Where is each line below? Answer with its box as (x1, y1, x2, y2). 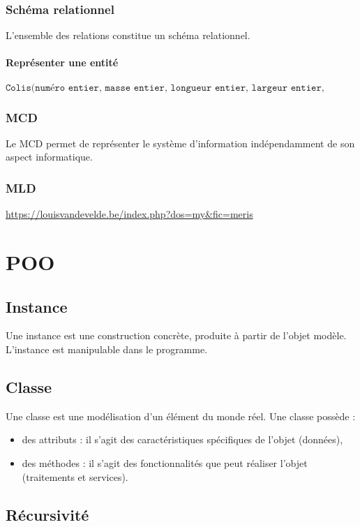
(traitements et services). (22, 469, 128, 484)
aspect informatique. (6, 149, 93, 164)
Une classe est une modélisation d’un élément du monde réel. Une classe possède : (6, 408, 356, 423)
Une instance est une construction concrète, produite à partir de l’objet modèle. (6, 328, 347, 343)
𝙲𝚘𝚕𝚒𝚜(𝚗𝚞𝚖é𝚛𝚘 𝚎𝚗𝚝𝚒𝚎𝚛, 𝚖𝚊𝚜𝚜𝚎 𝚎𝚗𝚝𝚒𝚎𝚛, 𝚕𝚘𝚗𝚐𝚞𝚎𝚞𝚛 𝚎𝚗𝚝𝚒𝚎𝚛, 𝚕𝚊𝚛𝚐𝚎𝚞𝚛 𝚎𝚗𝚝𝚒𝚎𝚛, (6, 82, 324, 93)
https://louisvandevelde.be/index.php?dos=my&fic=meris (6, 207, 253, 221)
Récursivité (6, 503, 89, 525)
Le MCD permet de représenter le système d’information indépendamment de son (6, 135, 355, 150)
